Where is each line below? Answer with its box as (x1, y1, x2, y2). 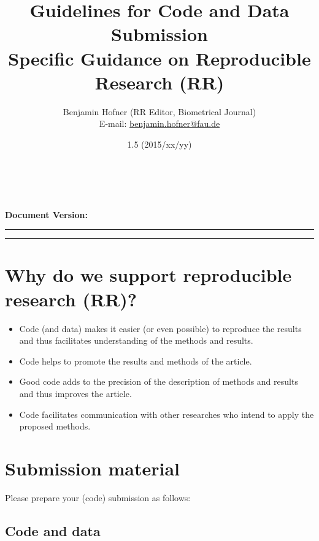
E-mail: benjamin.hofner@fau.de (99, 117, 220, 130)
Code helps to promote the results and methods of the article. (19, 354, 252, 367)
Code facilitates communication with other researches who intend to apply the (19, 407, 314, 420)
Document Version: (5, 208, 88, 221)
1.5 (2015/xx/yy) (127, 137, 192, 150)
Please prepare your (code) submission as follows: (5, 491, 191, 504)
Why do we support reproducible (5, 262, 292, 287)
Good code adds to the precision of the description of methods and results (19, 375, 298, 388)
